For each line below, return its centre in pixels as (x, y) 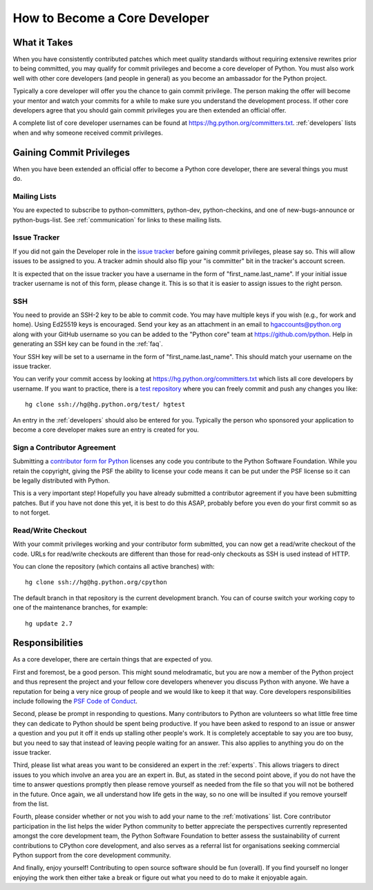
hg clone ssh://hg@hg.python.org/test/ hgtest (105, 405)
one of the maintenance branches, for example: (80, 608)
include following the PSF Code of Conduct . (75, 702)
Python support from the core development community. (92, 855)
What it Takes (43, 42)
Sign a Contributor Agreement (65, 447)
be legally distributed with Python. (61, 481)
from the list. (31, 804)
